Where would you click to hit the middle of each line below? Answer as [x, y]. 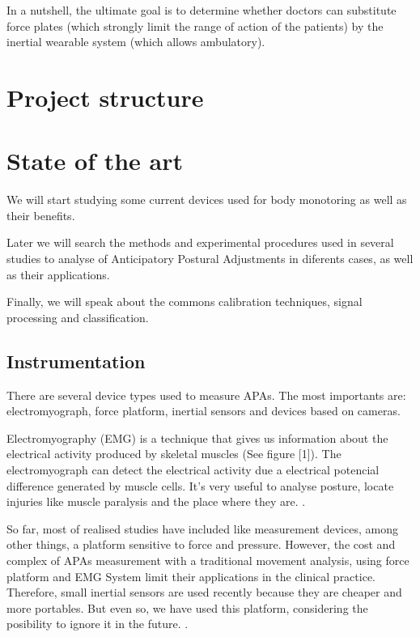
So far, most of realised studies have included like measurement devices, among [202, 528]
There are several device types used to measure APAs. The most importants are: [206, 395]
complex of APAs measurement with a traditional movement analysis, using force [208, 560]
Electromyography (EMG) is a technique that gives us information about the [197, 437]
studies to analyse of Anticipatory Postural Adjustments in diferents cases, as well [210, 259]
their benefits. [41, 215]
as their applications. [58, 274]
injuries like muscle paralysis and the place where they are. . [156, 501]
